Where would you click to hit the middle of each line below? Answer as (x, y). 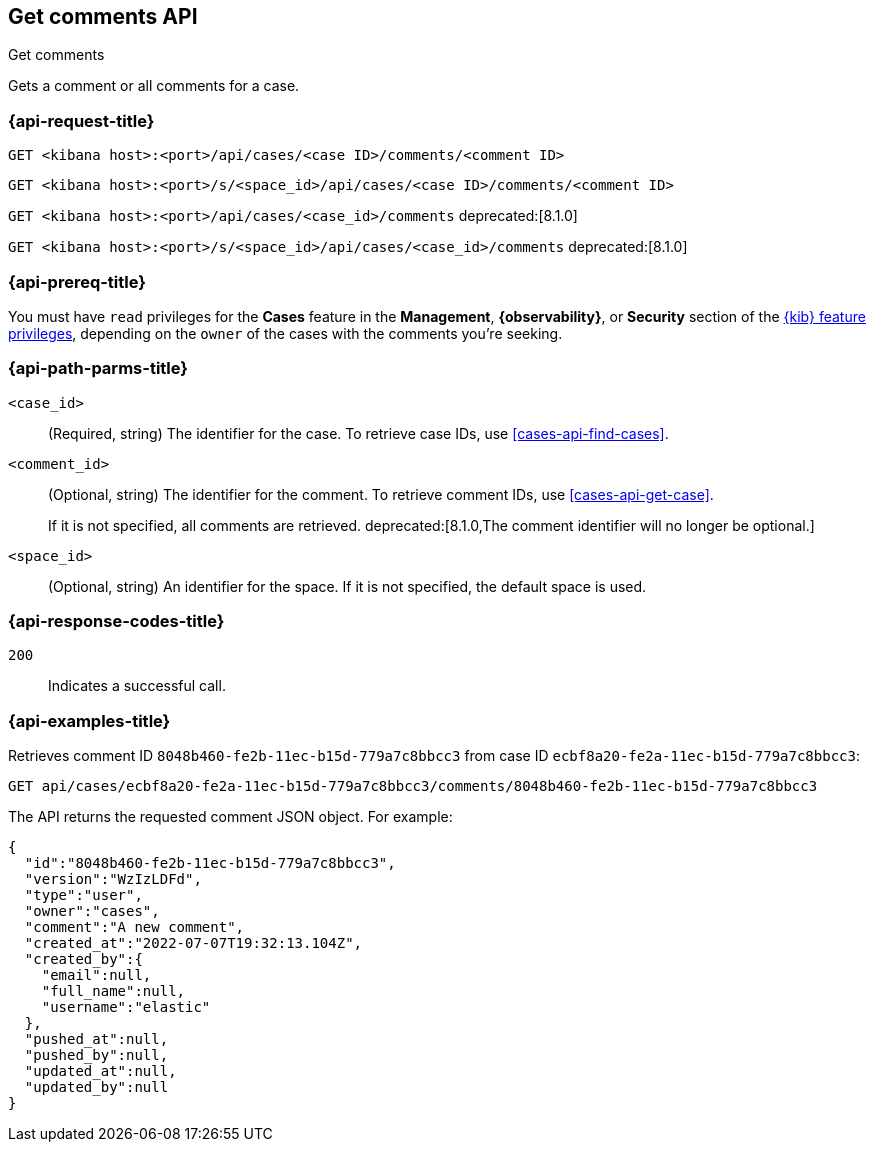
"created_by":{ (83, 959)
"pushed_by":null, (96, 1055)
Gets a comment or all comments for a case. (154, 86)
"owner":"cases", (92, 911)
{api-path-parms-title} (98, 368)
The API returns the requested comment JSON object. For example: (230, 817)
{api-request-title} (81, 120)
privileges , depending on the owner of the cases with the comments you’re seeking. (285, 333)
